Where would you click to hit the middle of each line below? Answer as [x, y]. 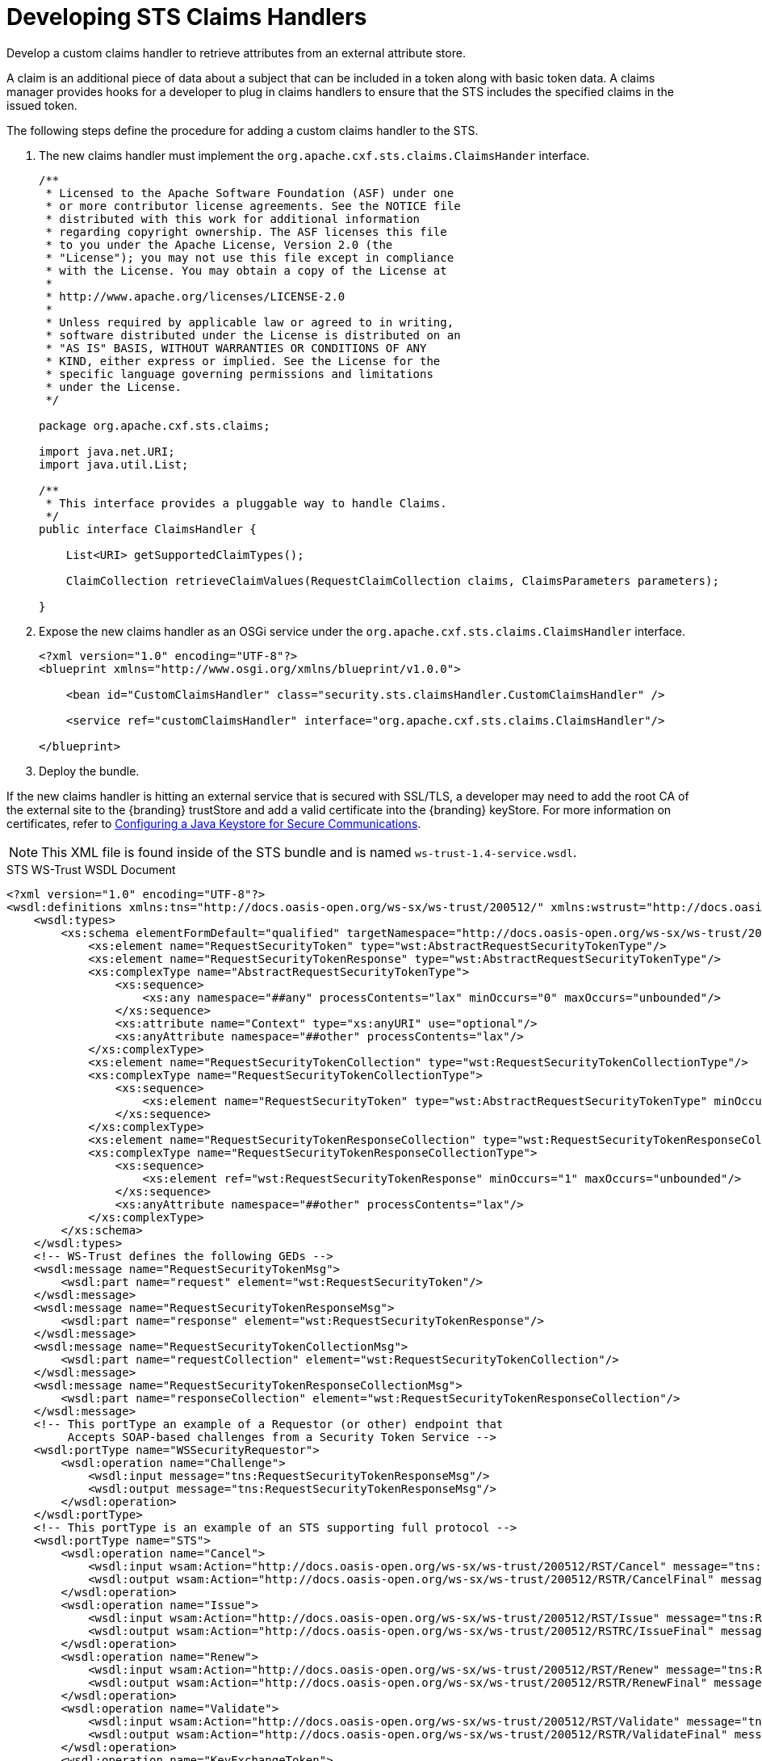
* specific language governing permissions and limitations [239, 374]
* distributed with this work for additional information [233, 219]
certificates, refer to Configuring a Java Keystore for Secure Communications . [214, 823]
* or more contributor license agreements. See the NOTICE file [253, 206]
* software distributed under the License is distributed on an [253, 335]
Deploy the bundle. [89, 771]
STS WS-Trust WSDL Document [91, 869]
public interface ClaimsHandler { [148, 529]
